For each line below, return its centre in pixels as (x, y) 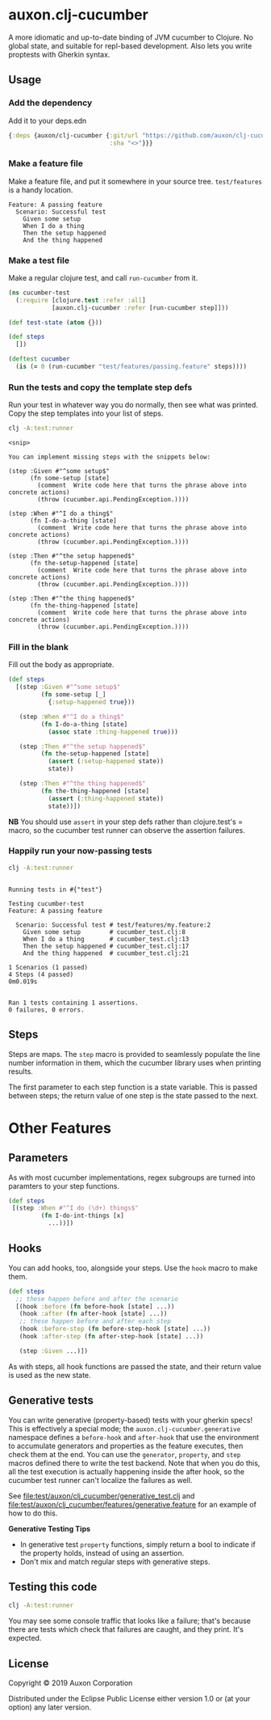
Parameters (38, 1158)
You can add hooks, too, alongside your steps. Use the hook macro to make (133, 1268)
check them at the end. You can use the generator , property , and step (125, 1454)
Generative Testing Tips (50, 1528)
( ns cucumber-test (39, 293)
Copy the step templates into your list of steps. (86, 413)
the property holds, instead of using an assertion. (102, 1553)
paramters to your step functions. (64, 1185)
